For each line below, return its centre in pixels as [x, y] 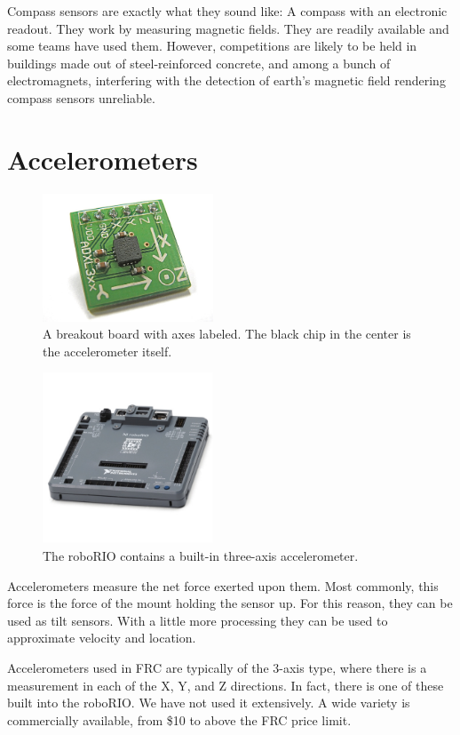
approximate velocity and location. [102, 638]
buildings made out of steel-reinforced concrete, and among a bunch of [199, 63]
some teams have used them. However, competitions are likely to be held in [212, 46]
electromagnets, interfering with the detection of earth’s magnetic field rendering [226, 80]
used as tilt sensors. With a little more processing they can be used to [198, 620]
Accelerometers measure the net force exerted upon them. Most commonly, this [223, 585]
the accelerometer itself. [107, 351]
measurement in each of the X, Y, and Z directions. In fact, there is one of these [226, 685]
